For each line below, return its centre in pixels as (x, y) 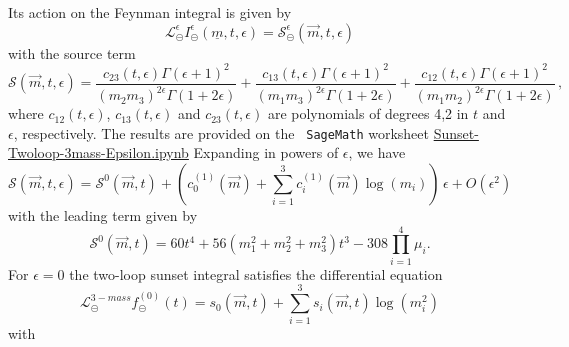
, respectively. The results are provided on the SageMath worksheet (221, 132)
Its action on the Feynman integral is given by (150, 12)
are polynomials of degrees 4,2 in (368, 113)
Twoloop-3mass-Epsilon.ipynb (98, 152)
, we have (377, 152)
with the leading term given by (103, 214)
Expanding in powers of (266, 152)
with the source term (72, 52)
